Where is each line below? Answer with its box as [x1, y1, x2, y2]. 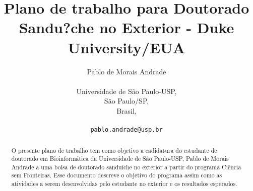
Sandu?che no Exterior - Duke [19, 17, 234, 38]
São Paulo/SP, [104, 95, 149, 106]
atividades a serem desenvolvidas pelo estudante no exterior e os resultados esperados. [11, 179, 237, 188]
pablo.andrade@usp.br [90, 126, 163, 134]
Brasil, [116, 105, 137, 116]
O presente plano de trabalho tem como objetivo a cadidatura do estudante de [11, 146, 217, 154]
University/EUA [68, 37, 185, 57]
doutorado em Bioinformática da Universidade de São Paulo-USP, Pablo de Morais [11, 154, 229, 163]
